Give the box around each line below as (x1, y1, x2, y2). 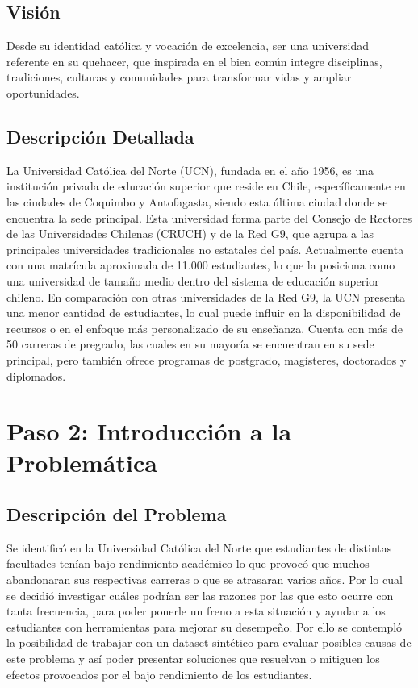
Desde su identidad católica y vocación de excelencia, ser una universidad (6, 37, 369, 54)
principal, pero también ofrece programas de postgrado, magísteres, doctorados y (6, 351, 407, 368)
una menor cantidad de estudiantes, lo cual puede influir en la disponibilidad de (6, 304, 401, 321)
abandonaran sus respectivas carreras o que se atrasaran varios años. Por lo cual (6, 571, 403, 588)
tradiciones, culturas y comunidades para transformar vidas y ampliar (6, 69, 352, 85)
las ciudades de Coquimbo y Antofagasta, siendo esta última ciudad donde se (6, 193, 388, 210)
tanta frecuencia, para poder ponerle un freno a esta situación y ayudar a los (6, 603, 386, 619)
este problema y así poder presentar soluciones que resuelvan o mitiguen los (6, 650, 380, 667)
